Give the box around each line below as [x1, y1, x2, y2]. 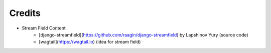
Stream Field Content [22, 25, 66, 31]
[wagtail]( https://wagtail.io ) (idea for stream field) [39, 39, 141, 45]
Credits [9, 7, 41, 18]
